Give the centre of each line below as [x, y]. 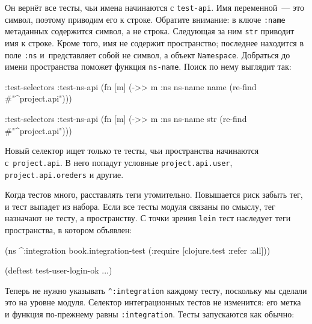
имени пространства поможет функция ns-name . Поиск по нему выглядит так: [148, 66]
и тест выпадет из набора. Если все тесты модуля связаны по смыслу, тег [140, 206]
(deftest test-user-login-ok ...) [59, 270]
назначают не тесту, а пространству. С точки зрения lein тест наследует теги [148, 218]
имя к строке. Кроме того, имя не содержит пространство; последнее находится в [154, 42]
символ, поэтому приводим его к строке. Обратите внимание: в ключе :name [145, 19]
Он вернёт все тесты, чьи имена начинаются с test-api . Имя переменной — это [154, 7]
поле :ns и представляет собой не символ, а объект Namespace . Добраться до [148, 54]
